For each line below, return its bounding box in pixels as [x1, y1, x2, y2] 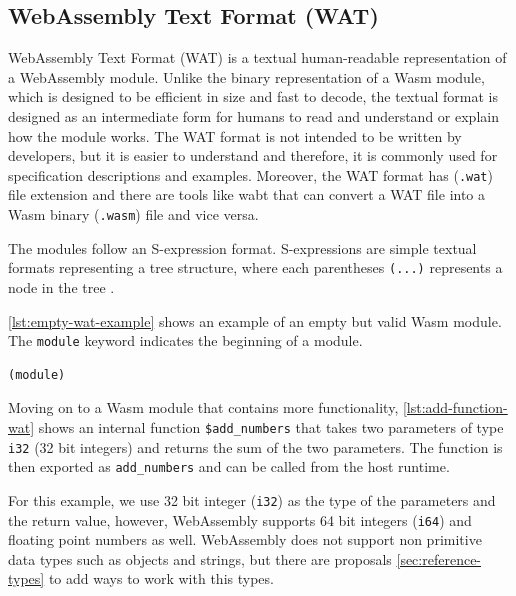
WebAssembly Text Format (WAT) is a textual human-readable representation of [8, 47, 507, 68]
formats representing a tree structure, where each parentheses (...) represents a [8, 257, 503, 278]
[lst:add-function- [402, 397, 508, 418]
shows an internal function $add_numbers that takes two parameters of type [38, 416, 504, 437]
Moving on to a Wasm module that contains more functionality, [8, 397, 399, 418]
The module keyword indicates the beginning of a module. [8, 330, 363, 351]
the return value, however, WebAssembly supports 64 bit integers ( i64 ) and [8, 509, 472, 530]
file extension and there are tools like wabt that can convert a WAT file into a [8, 184, 486, 205]
